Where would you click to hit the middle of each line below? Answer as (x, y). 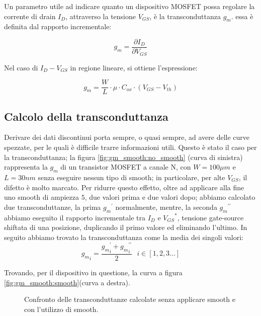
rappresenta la (26, 167)
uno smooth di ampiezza (42, 197)
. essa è (242, 16)
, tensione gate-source (210, 217)
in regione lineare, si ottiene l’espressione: (134, 67)
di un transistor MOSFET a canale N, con (126, 167)
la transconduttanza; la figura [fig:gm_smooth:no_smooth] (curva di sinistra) (123, 157)
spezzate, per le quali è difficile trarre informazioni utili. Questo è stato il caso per (130, 147)
